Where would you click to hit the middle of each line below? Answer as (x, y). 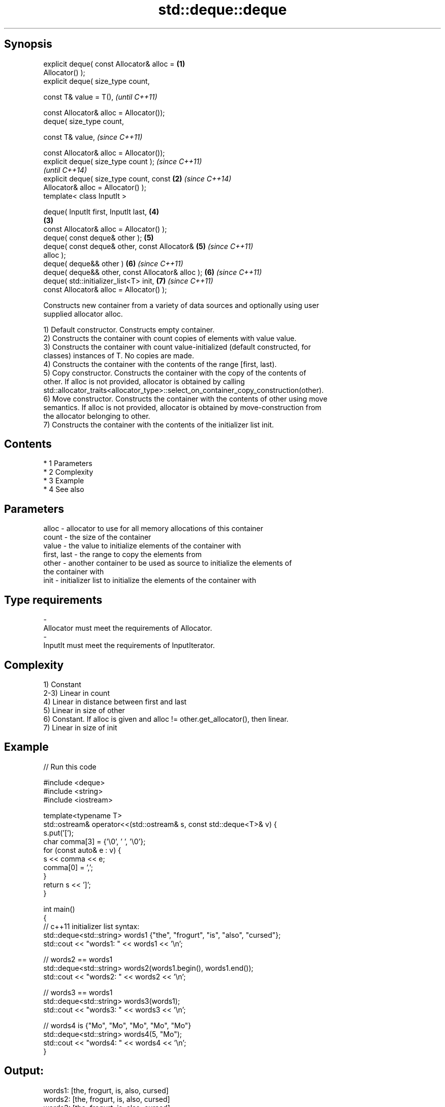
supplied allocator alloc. (83, 314)
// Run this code (70, 766)
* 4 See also (64, 489)
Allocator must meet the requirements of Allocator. (128, 628)
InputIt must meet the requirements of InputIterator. (129, 645)
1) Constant (62, 684)
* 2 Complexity (68, 472)
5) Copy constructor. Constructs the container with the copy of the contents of (175, 373)
